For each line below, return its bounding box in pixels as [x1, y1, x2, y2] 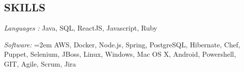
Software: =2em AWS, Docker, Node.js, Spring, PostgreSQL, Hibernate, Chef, [4, 39, 241, 49]
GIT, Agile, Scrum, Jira [4, 58, 76, 69]
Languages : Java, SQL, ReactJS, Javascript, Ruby [4, 23, 158, 33]
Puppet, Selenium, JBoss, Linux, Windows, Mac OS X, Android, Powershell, [4, 49, 236, 59]
